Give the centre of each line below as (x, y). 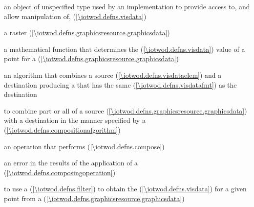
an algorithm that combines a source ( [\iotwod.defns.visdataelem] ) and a (113, 75)
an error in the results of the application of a (71, 163)
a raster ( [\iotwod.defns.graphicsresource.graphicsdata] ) (87, 33)
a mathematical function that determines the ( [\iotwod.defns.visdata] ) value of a (125, 49)
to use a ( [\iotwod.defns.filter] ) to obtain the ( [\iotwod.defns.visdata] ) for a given (125, 189)
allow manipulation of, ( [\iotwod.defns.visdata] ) (75, 16)
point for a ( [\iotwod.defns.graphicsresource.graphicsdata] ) (91, 58)
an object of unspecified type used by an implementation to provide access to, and (127, 6)
